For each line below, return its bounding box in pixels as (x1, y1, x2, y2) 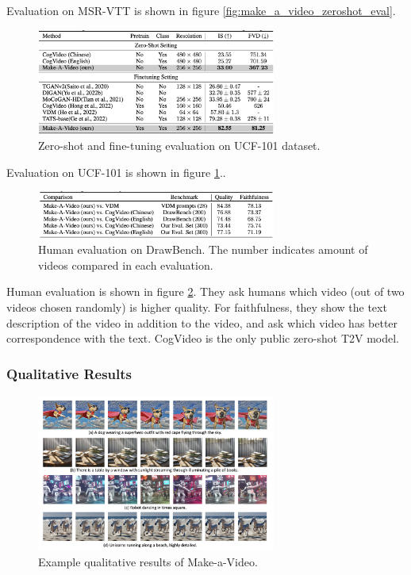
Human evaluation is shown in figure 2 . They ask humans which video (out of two (6, 283, 405, 300)
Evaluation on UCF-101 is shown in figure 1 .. (6, 163, 226, 180)
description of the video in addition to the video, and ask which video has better (6, 314, 398, 331)
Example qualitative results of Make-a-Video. (38, 553, 258, 569)
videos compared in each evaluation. (38, 256, 213, 273)
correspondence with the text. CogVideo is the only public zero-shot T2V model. (6, 330, 399, 347)
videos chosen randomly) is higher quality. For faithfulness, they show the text (6, 299, 387, 316)
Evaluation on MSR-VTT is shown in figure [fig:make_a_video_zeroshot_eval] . (6, 2, 396, 18)
